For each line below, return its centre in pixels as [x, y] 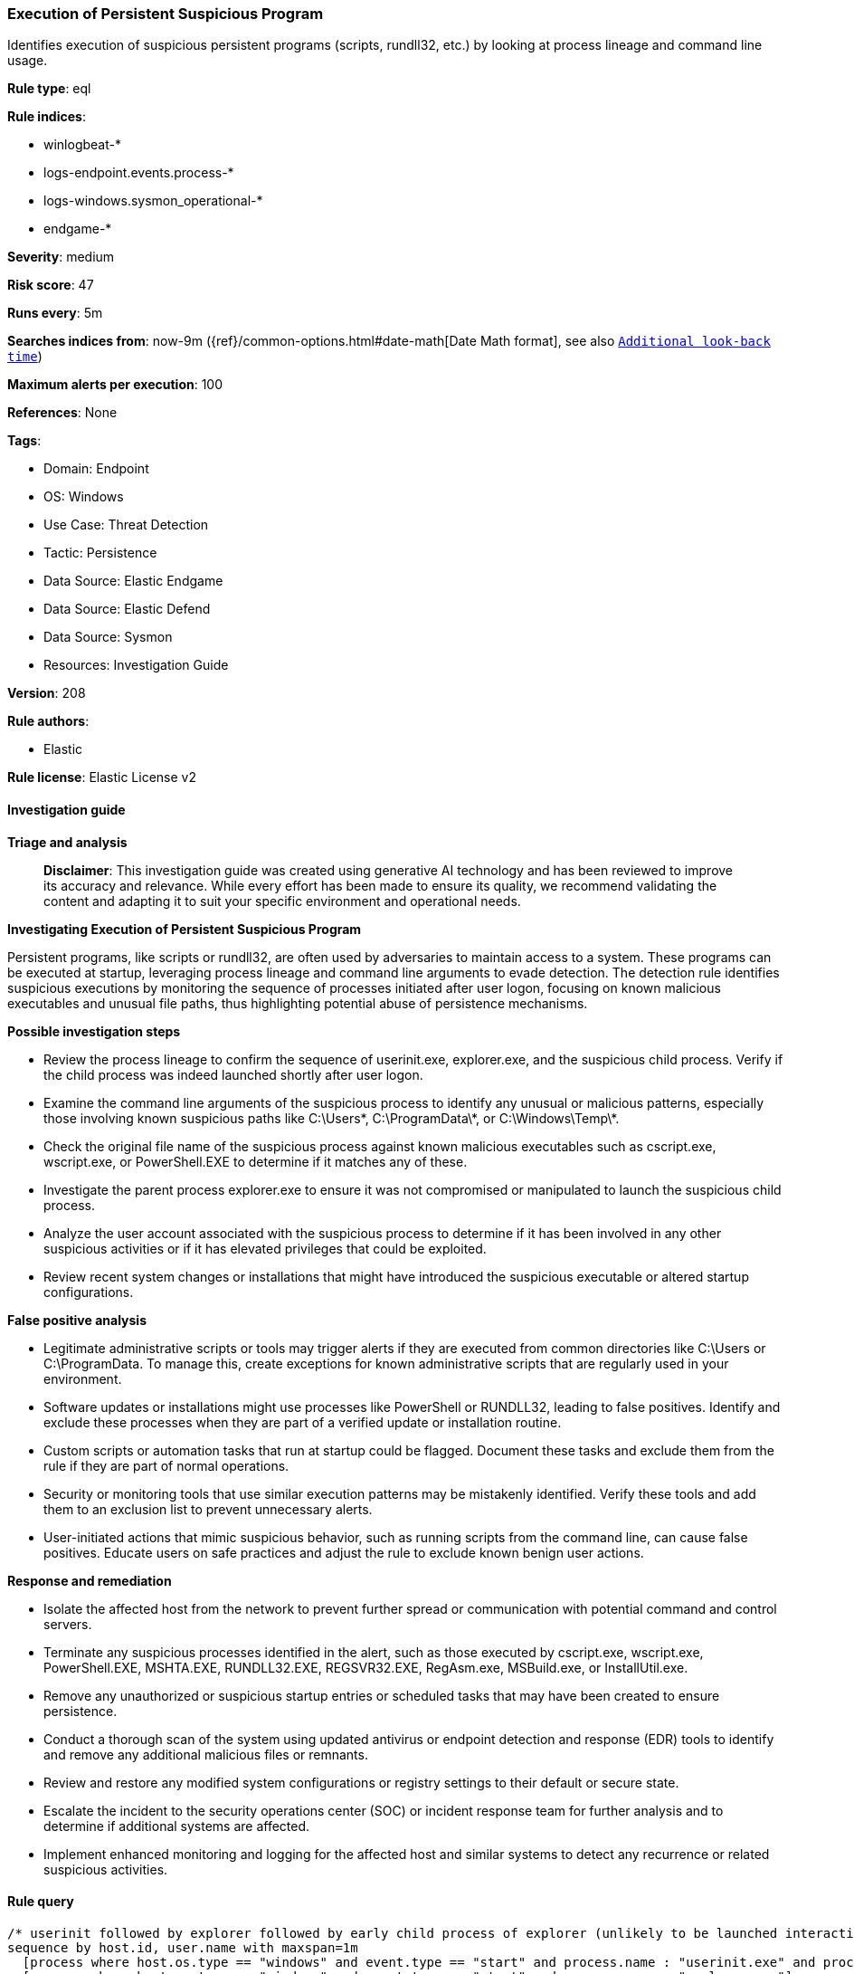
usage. [28, 61]
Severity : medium [61, 257]
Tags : [24, 441]
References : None [62, 413]
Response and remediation [90, 1580]
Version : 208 [47, 693]
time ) [25, 357]
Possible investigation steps [94, 1031]
